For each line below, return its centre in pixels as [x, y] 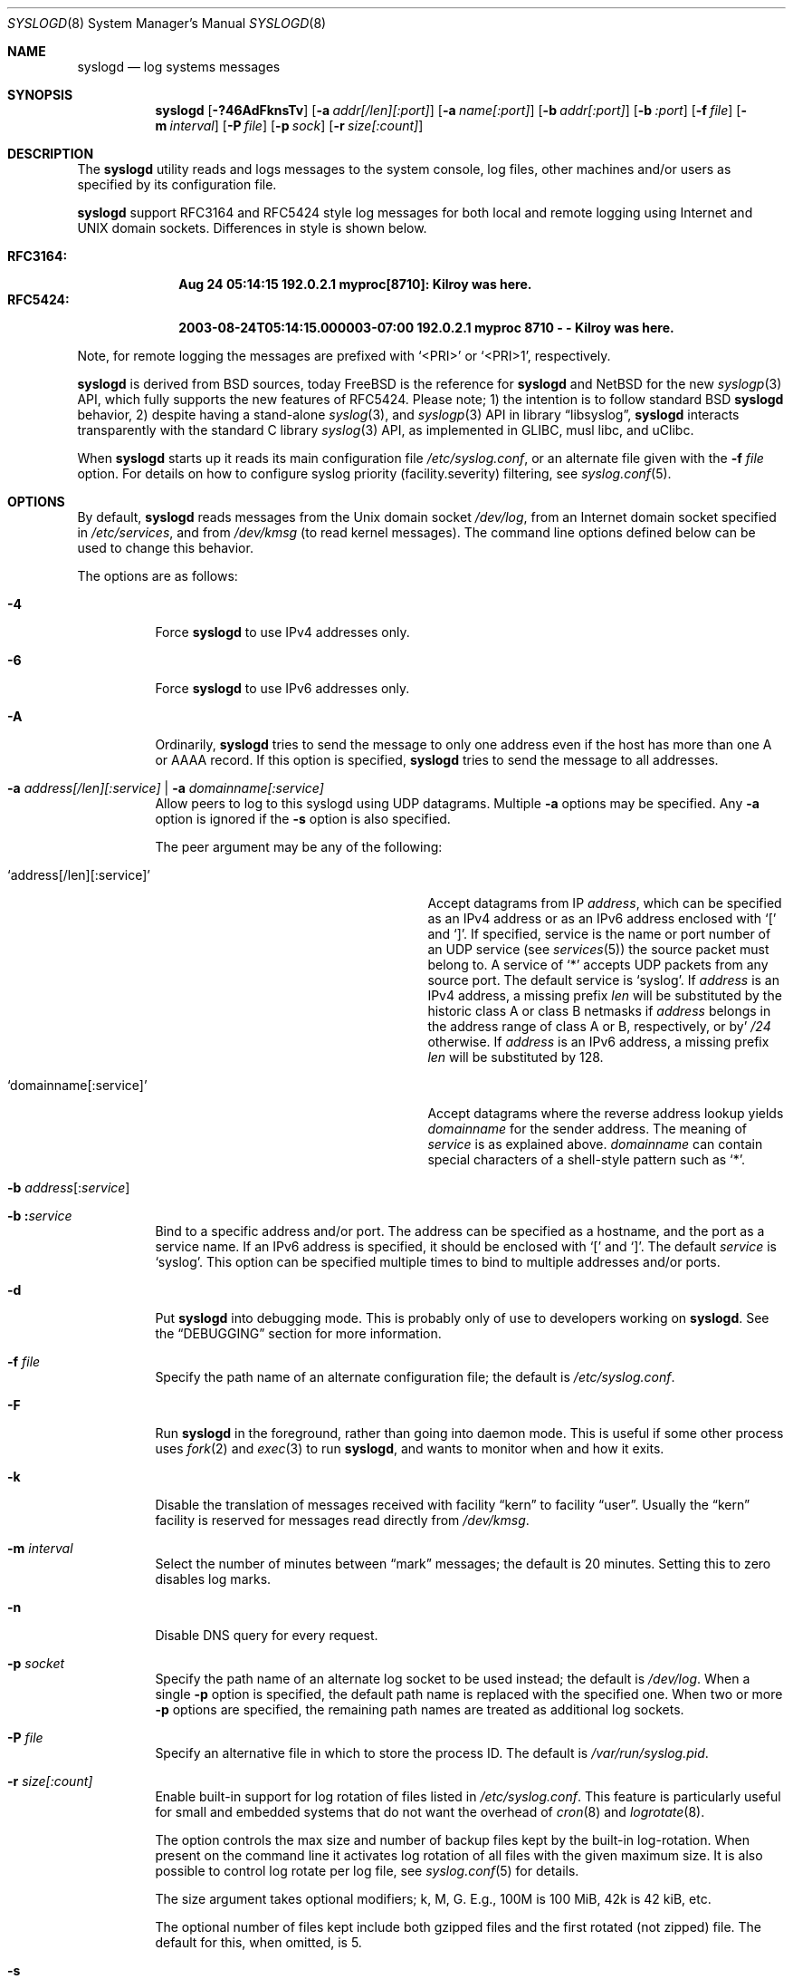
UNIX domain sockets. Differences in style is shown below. [252, 228]
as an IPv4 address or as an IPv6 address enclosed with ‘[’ [602, 918]
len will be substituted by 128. [516, 1057]
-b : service [40, 1216]
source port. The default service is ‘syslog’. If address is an [604, 980]
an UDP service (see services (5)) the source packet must [598, 949]
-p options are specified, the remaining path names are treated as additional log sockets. [420, 1709]
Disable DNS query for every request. [267, 1635]
